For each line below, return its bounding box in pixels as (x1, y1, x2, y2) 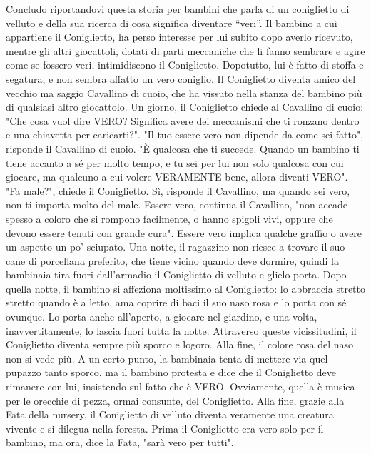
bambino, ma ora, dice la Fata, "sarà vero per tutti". (6, 435, 234, 450)
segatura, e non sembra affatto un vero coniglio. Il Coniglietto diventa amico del (6, 71, 356, 86)
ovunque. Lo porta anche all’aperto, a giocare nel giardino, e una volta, (6, 309, 317, 324)
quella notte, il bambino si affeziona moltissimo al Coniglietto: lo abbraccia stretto (6, 281, 365, 296)
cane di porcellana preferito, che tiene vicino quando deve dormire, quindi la (6, 253, 339, 268)
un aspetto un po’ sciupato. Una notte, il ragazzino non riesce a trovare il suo (6, 239, 345, 254)
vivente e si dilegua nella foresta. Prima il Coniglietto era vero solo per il (6, 420, 324, 435)
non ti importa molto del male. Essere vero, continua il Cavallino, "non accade (6, 197, 347, 212)
